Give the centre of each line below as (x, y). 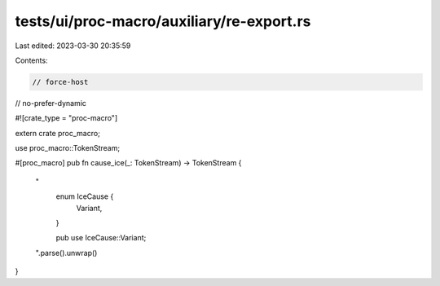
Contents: (31, 60)
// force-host (60, 82)
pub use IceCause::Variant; (101, 238)
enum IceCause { (85, 196)
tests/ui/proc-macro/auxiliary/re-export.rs (163, 21)
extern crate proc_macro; (58, 133)
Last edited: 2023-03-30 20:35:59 (73, 46)
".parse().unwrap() (66, 253)
